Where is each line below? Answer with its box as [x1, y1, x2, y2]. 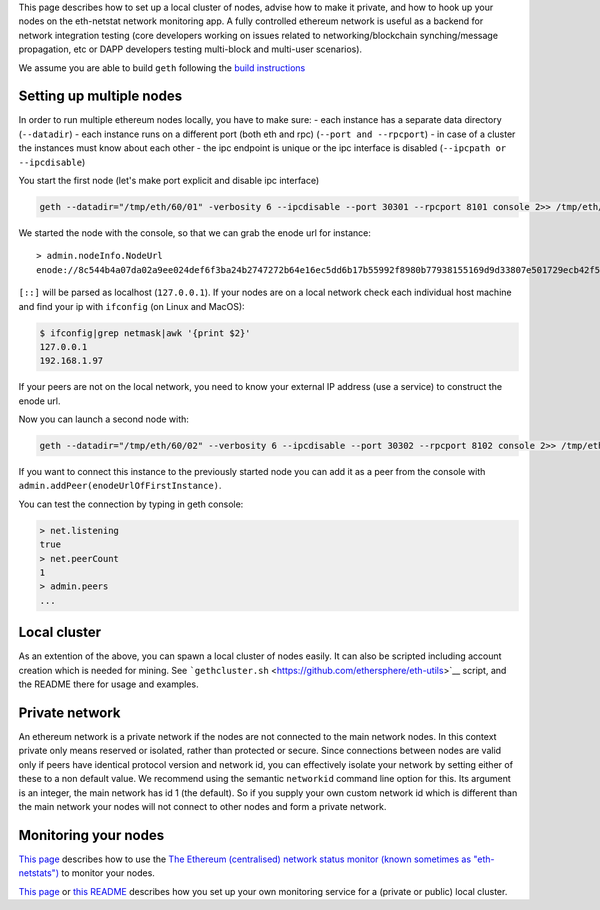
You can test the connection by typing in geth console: [18, 498, 244, 510]
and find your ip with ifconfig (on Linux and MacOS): [18, 300, 245, 312]
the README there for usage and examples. [18, 678, 199, 690]
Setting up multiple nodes [18, 88, 183, 105]
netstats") [18, 867, 60, 879]
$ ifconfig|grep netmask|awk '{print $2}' [39, 327, 251, 339]
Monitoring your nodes [18, 826, 165, 844]
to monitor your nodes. [61, 867, 155, 879]
